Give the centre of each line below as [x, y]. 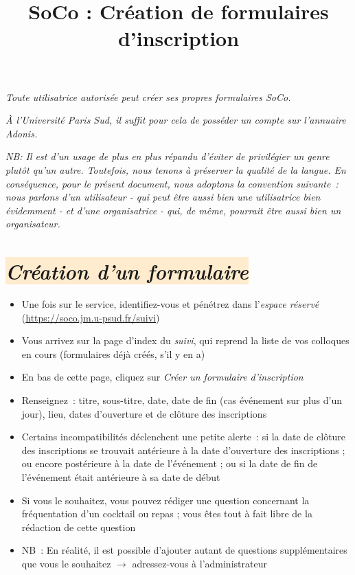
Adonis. [22, 133]
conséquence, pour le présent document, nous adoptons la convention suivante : [172, 183]
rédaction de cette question [79, 527]
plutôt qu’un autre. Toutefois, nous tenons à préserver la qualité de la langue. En [176, 169]
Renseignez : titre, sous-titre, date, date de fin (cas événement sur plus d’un [182, 400]
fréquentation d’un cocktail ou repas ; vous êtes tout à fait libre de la [167, 514]
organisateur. [33, 224]
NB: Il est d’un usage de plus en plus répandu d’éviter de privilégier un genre [168, 156]
